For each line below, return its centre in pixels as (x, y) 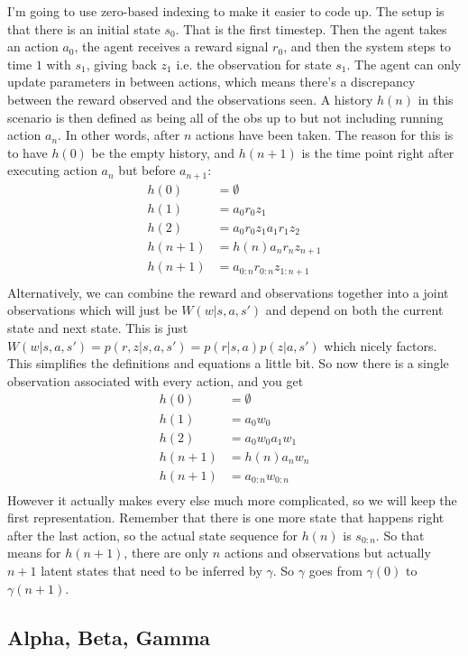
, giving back (121, 64)
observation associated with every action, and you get (156, 380)
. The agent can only (404, 64)
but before (147, 170)
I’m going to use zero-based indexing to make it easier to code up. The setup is (226, 11)
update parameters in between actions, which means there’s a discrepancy (211, 82)
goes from (335, 571)
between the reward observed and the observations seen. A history (190, 99)
